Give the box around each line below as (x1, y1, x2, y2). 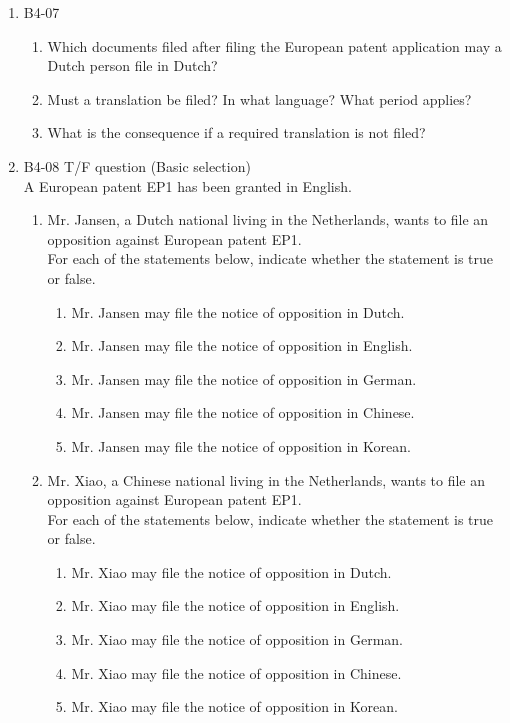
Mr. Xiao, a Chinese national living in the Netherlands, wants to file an (47, 469, 486, 490)
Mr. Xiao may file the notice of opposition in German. (71, 629, 403, 650)
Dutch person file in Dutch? (47, 55, 218, 76)
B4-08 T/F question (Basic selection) (23, 155, 251, 176)
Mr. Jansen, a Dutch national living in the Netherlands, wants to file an (47, 209, 489, 230)
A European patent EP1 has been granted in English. (23, 175, 352, 196)
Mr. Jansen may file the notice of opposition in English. (71, 335, 413, 356)
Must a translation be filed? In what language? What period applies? (47, 88, 472, 109)
